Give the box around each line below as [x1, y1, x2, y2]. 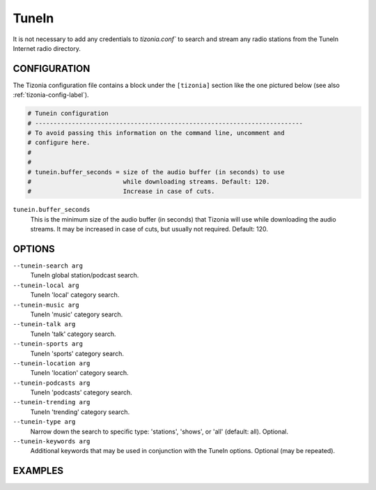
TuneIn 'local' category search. [30, 291, 120, 299]
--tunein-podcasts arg [13, 378, 91, 387]
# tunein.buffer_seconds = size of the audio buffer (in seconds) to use [27, 168, 285, 176]
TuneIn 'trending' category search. [30, 408, 130, 416]
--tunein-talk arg [13, 321, 76, 328]
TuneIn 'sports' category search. [30, 349, 125, 358]
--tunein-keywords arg [13, 438, 91, 445]
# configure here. [27, 139, 91, 146]
